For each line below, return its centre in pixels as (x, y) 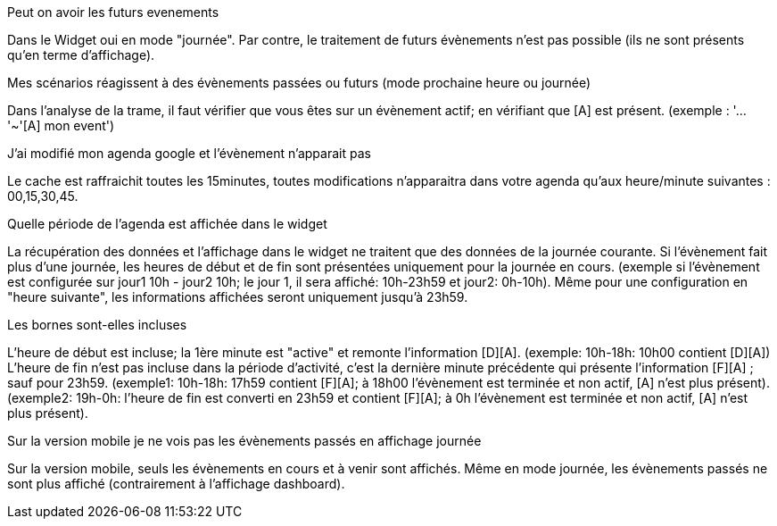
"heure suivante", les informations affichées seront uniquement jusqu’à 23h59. (238, 297)
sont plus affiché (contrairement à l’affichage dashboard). (176, 484)
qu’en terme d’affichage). (81, 55)
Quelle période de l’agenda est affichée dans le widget (167, 224)
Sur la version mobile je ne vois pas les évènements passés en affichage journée (244, 441)
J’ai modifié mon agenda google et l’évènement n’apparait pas (189, 153)
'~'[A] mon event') (61, 125)
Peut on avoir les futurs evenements (113, 12)
